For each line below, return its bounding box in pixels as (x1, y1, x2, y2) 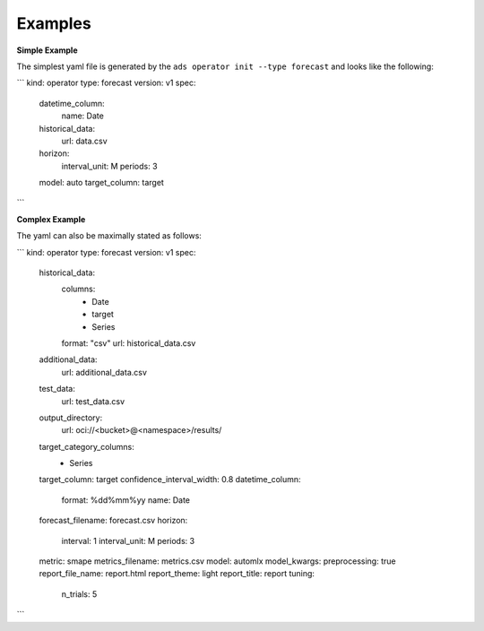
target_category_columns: (39, 441, 134, 452)
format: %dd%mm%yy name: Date (61, 494, 191, 506)
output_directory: (39, 412, 103, 423)
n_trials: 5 (61, 588, 98, 600)
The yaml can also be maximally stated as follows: (16, 230, 202, 241)
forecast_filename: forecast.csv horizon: (39, 515, 188, 526)
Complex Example (16, 213, 86, 224)
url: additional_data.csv (61, 367, 148, 377)
